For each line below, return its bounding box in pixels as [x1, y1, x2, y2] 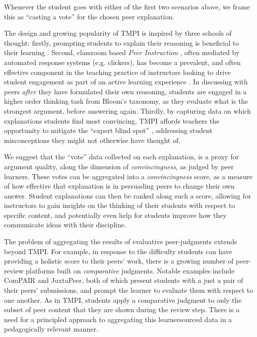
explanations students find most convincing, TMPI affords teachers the [4, 115, 219, 126]
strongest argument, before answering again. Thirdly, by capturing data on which [4, 105, 251, 116]
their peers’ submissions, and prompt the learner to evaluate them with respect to [4, 285, 253, 295]
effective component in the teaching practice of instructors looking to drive [4, 67, 231, 77]
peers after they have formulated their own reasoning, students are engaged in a [4, 86, 247, 96]
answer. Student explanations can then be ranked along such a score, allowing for [4, 190, 251, 201]
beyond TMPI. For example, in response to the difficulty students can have [4, 246, 233, 256]
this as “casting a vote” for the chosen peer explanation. [4, 11, 175, 21]
